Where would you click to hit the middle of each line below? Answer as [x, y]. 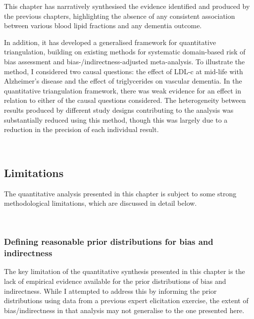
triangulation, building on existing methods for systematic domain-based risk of [125, 52]
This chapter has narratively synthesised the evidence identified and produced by [127, 6]
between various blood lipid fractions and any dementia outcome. [103, 25]
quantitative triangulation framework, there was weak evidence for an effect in [123, 90]
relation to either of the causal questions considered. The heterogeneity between [125, 100]
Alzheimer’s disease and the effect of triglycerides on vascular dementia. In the [123, 81]
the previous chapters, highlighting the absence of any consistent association [120, 16]
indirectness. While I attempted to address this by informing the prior [110, 291]
